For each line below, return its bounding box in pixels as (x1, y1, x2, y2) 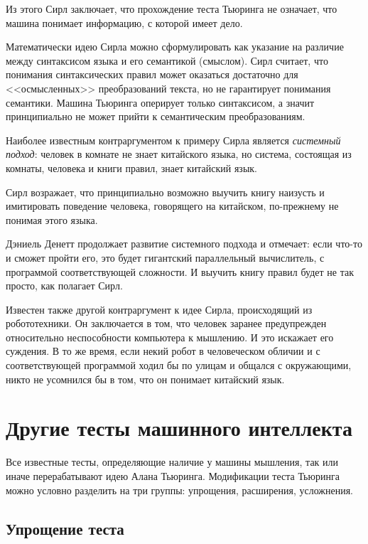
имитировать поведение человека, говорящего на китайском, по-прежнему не (6, 198, 339, 213)
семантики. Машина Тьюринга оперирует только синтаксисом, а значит (6, 95, 315, 110)
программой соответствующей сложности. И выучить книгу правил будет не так (6, 264, 354, 279)
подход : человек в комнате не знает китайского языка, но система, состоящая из (6, 146, 352, 161)
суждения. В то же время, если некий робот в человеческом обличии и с (6, 343, 320, 358)
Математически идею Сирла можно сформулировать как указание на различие (6, 39, 344, 54)
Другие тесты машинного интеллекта (6, 413, 352, 442)
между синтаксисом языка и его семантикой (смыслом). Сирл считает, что (6, 53, 328, 68)
